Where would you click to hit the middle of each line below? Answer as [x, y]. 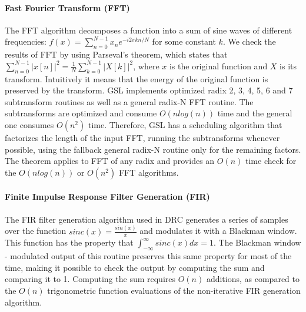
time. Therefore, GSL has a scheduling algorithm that [185, 124]
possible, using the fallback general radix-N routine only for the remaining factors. [153, 149]
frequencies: [26, 41]
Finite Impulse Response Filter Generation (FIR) [107, 197]
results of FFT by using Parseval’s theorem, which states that [116, 54]
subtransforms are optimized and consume [81, 113]
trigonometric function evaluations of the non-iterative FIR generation [174, 290]
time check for [271, 161]
